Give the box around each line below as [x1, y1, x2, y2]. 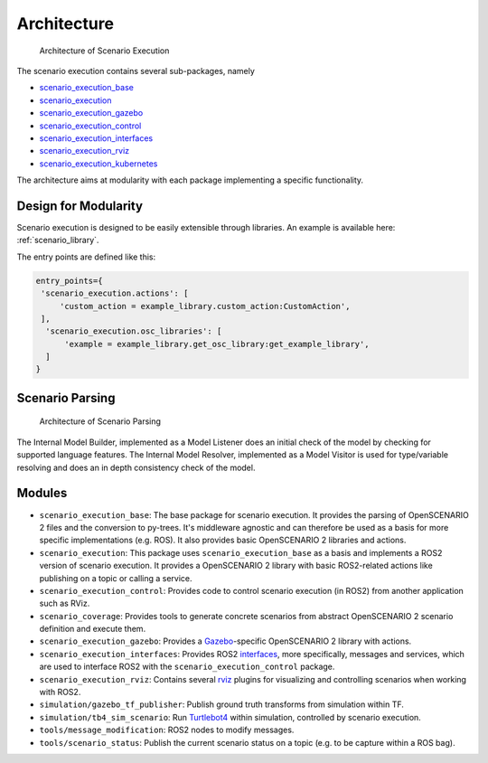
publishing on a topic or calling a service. [39, 572, 193, 583]
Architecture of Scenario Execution [39, 45, 170, 56]
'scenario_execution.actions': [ [41, 288, 189, 298]
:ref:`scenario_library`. [16, 235, 99, 246]
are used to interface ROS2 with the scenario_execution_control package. [39, 661, 335, 673]
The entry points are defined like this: [16, 251, 156, 262]
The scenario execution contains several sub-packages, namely [16, 65, 255, 76]
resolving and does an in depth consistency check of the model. [16, 462, 256, 473]
